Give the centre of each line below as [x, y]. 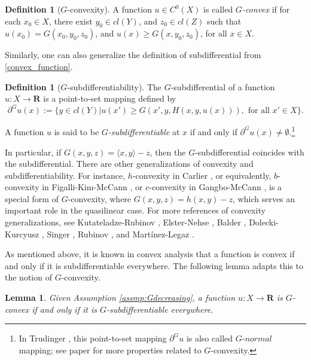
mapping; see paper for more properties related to [110, 350]
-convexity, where [100, 198]
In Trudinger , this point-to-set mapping [93, 338]
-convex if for [266, 9]
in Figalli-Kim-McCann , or [92, 187]
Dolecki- [264, 222]
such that [224, 21]
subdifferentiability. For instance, [65, 175]
